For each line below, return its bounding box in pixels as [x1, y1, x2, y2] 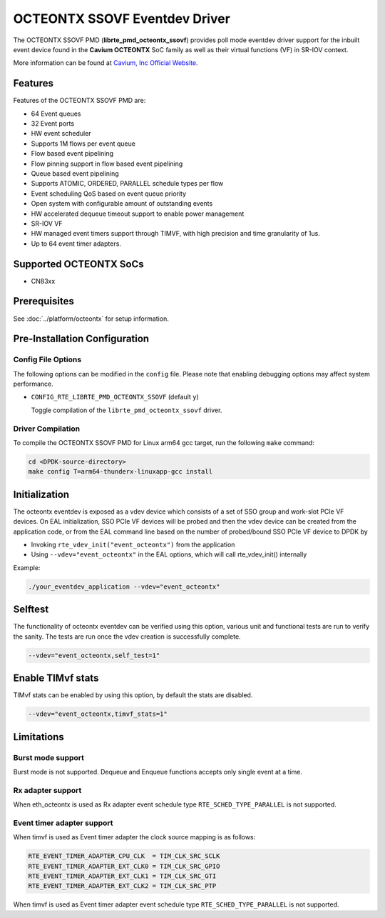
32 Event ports [31, 119, 75, 128]
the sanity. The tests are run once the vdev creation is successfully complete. [13, 632, 242, 641]
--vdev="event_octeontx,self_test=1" [28, 651, 160, 659]
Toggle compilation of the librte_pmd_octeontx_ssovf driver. [31, 406, 222, 414]
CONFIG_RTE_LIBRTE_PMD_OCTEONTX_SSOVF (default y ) [31, 393, 199, 401]
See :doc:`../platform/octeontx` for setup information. [13, 314, 169, 323]
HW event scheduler [31, 129, 92, 138]
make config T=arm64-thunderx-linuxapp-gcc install [28, 468, 213, 476]
